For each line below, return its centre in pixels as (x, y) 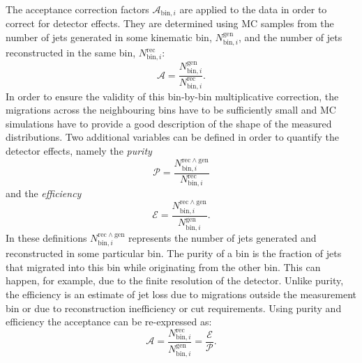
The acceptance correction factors (77, 9)
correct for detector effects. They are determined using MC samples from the (170, 23)
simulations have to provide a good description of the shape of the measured (169, 123)
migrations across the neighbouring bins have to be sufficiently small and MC (171, 110)
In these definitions (46, 237)
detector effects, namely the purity (79, 150)
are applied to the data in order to (253, 9)
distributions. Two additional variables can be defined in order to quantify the (173, 137)
